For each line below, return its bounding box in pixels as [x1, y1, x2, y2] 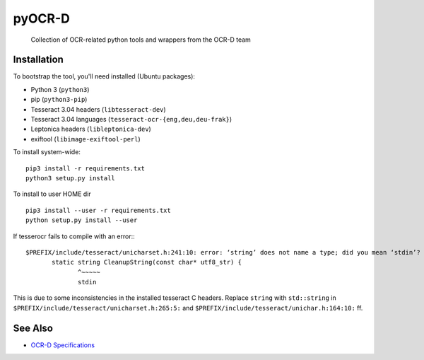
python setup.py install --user [25, 216, 138, 224]
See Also [13, 322, 53, 334]
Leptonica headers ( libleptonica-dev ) [30, 124, 151, 134]
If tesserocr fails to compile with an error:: [13, 232, 136, 240]
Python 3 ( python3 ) [30, 85, 90, 93]
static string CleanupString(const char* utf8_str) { [52, 258, 242, 267]
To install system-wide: [13, 148, 81, 156]
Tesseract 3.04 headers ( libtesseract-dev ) [30, 105, 166, 113]
